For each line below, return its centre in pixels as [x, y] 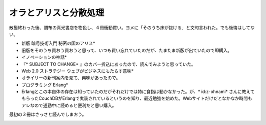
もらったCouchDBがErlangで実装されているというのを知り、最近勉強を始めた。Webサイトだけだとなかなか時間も [137, 98]
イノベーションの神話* [44, 57]
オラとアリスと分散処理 [57, 13]
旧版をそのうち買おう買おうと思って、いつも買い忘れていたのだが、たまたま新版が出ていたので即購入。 [127, 50]
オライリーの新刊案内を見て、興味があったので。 [71, 78]
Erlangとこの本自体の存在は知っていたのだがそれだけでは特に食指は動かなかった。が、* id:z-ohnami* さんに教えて [138, 92]
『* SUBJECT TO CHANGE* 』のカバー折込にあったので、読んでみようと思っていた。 [109, 64]
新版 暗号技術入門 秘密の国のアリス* [58, 43]
